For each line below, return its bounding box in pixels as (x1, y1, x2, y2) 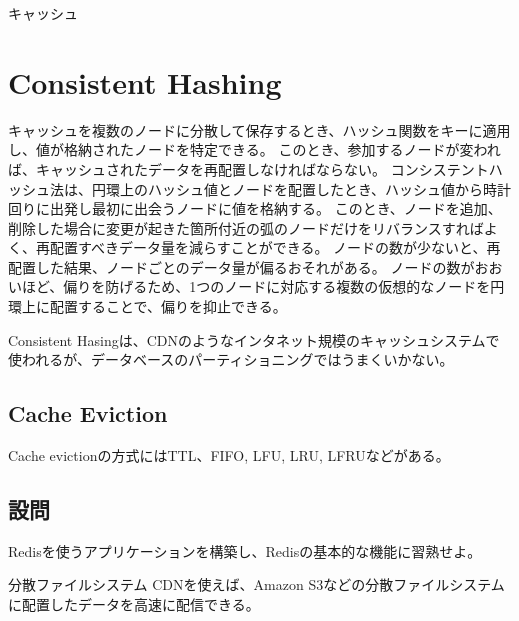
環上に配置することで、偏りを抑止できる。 (8, 296, 287, 317)
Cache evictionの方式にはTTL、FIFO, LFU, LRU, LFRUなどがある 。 (8, 445, 450, 466)
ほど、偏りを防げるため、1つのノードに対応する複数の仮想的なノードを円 (21, 276, 505, 297)
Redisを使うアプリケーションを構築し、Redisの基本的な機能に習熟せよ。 (8, 540, 482, 561)
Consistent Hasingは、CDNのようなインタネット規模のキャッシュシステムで (8, 329, 500, 350)
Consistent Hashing (8, 61, 282, 102)
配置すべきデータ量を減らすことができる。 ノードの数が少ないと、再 (49, 237, 501, 258)
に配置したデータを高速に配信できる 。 (8, 594, 260, 615)
